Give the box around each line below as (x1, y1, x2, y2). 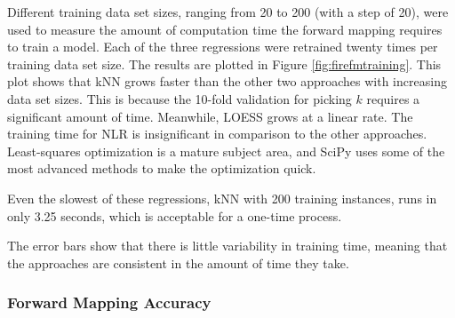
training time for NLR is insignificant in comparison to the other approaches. (7, 124, 427, 143)
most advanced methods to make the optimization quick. (7, 159, 316, 178)
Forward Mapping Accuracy (7, 291, 212, 314)
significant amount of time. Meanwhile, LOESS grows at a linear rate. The (7, 107, 413, 125)
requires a (366, 89, 420, 107)
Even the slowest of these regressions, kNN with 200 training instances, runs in (7, 188, 437, 207)
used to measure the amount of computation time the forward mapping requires (7, 20, 443, 38)
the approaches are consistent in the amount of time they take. (7, 253, 349, 272)
